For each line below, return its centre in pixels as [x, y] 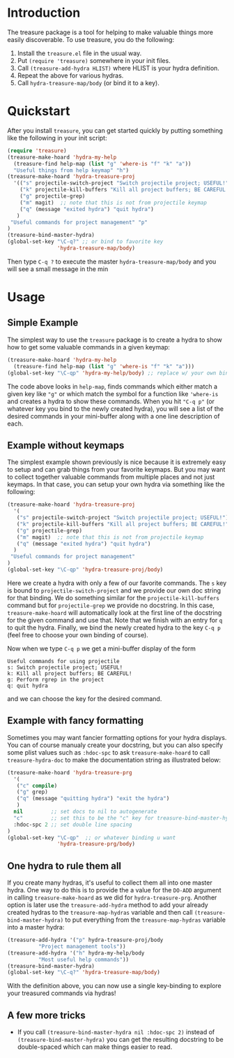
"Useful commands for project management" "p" [79, 222]
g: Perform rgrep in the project [56, 679]
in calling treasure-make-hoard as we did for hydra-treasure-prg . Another [112, 898]
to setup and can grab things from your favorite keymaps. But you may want [116, 470]
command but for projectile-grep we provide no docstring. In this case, [111, 605]
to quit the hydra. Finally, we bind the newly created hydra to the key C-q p [114, 628]
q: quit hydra [28, 686]
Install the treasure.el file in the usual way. [79, 53]
